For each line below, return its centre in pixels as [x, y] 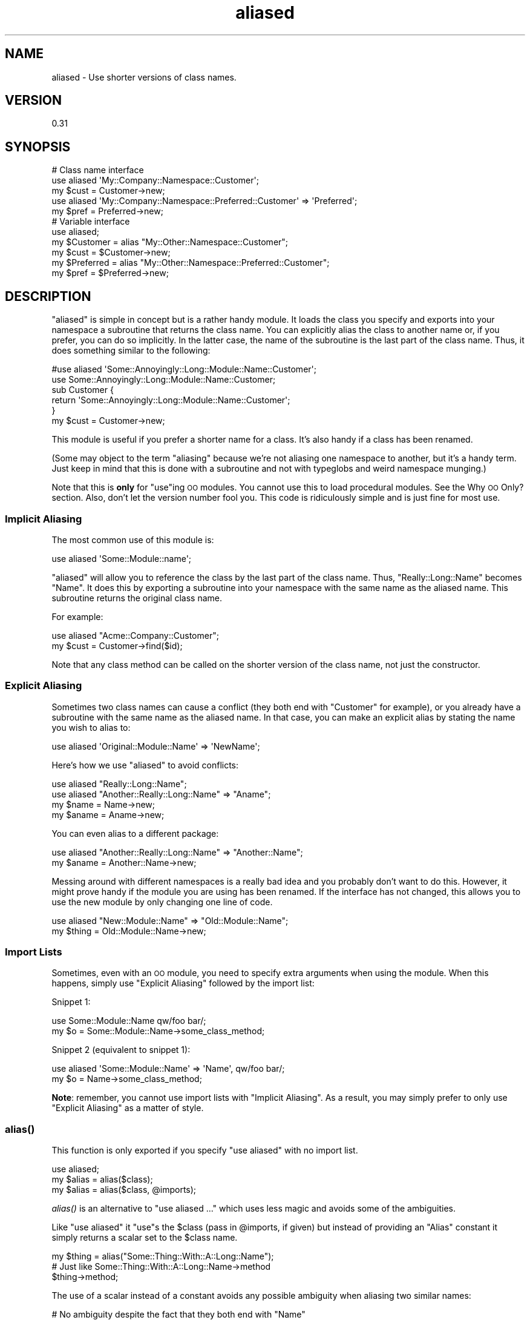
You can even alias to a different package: [135, 833]
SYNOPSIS [38, 147]
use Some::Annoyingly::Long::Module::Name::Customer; [164, 380]
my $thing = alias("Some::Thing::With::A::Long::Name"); [163, 1256]
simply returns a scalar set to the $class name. [145, 1238]
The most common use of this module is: [133, 540]
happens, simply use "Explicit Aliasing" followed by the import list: [183, 983]
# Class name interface [98, 170]
